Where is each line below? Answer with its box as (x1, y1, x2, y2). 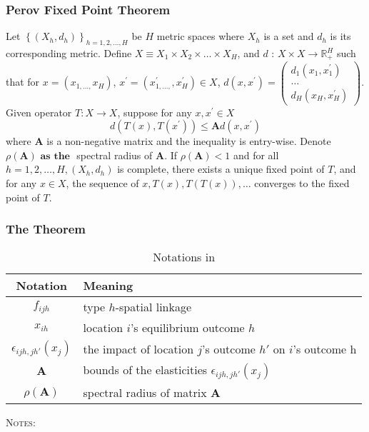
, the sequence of (66, 176, 139, 190)
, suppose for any (117, 104, 192, 119)
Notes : (6, 415, 36, 430)
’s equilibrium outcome (130, 319, 245, 336)
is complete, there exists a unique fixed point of (117, 161, 325, 176)
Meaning (83, 277, 133, 294)
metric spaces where (156, 29, 245, 44)
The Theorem (6, 220, 86, 238)
